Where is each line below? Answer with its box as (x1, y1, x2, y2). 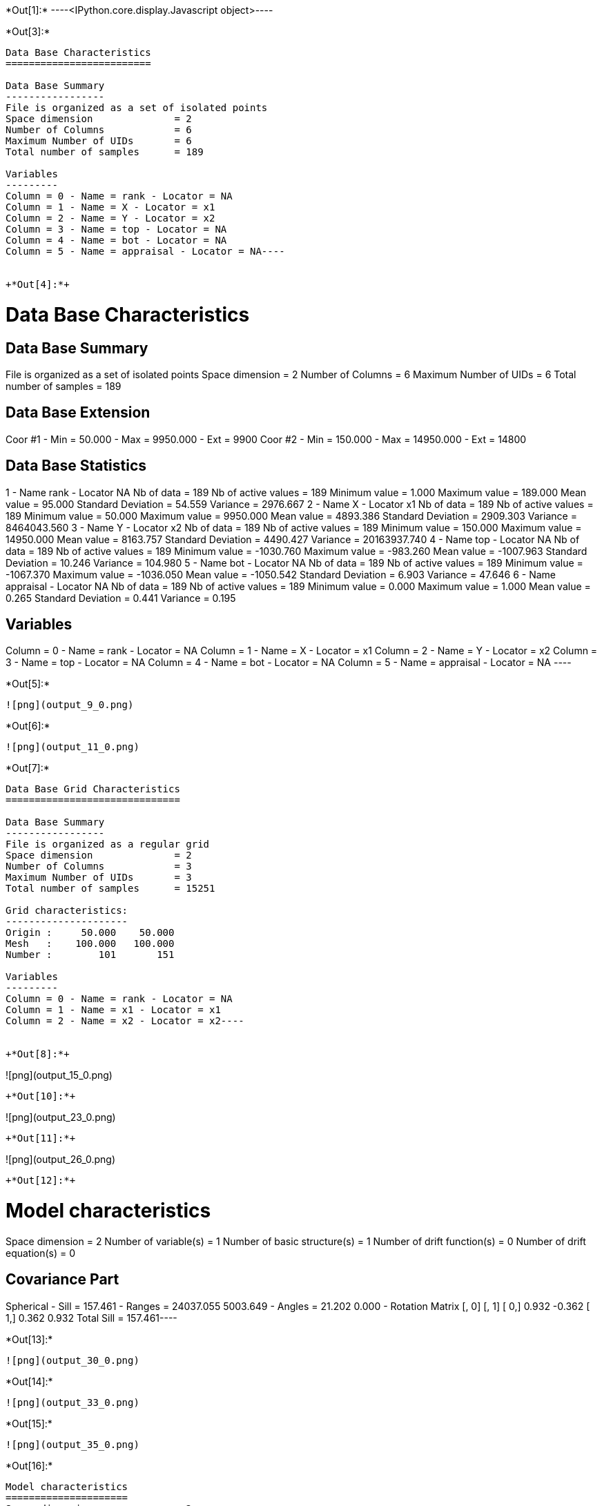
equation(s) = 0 (6, 1246, 76, 1259)
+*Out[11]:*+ (6, 1133, 76, 1144)
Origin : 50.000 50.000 (6, 927, 175, 939)
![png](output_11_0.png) (6, 741, 139, 753)
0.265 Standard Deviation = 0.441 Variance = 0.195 (6, 591, 236, 604)
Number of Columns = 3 (6, 861, 192, 872)
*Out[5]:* (6, 678, 50, 690)
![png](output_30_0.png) (6, 1354, 139, 1366)
